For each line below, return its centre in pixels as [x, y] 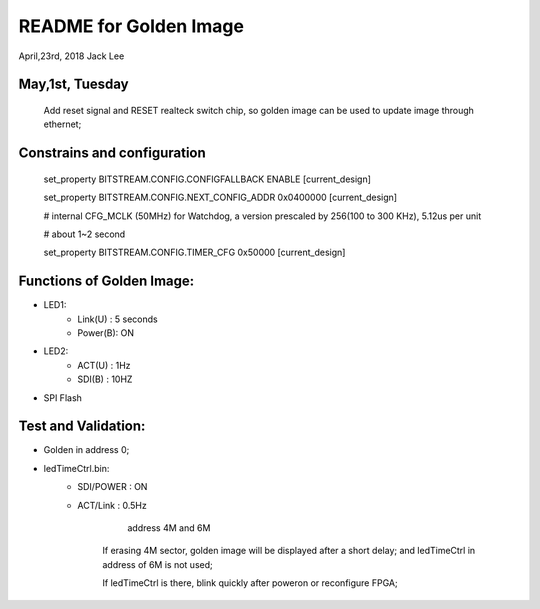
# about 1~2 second [84, 234]
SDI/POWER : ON [112, 487]
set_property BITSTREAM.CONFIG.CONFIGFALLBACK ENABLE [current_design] [207, 179]
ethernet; [62, 124]
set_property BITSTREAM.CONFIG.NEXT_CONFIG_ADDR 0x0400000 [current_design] [220, 197]
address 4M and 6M [169, 528]
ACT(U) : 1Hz [104, 365]
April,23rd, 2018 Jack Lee [71, 56]
